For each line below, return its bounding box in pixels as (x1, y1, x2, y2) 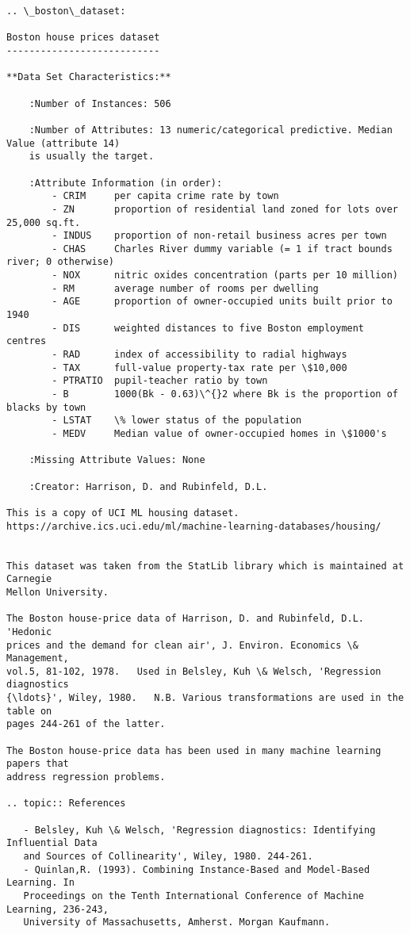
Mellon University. (6, 586, 109, 598)
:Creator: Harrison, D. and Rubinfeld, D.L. (29, 480, 268, 492)
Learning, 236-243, (6, 903, 109, 915)
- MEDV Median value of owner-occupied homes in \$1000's (52, 428, 387, 439)
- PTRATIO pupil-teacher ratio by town (52, 375, 268, 387)
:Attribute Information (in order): (29, 177, 223, 189)
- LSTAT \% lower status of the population (52, 415, 302, 427)
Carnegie (6, 573, 52, 585)
